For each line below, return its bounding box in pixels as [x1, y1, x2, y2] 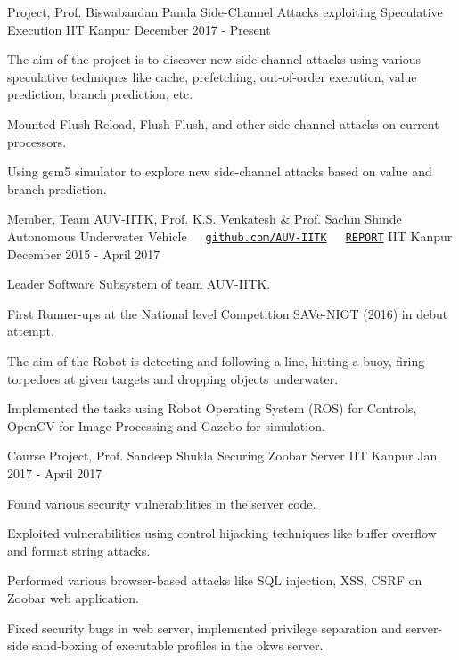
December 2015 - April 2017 [7, 244, 160, 263]
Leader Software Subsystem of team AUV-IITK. [7, 274, 271, 293]
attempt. [7, 322, 54, 340]
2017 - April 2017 [7, 463, 102, 482]
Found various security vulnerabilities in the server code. [7, 493, 316, 512]
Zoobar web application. [7, 588, 139, 607]
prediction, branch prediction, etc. [7, 85, 193, 103]
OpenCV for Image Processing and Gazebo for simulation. [7, 416, 325, 435]
